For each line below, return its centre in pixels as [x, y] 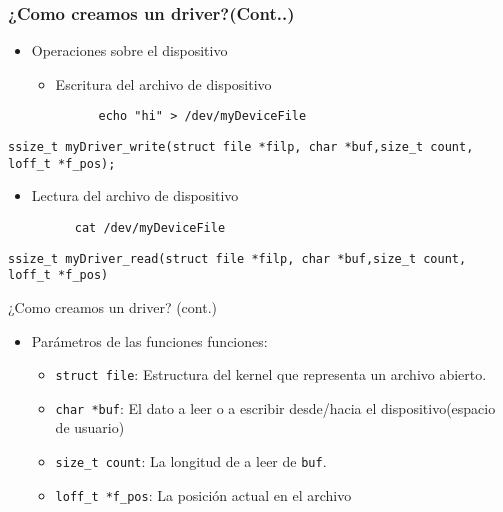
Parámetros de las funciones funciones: [149, 340]
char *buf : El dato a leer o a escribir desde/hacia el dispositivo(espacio [275, 407]
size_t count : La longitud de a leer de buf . [191, 461]
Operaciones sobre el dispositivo [129, 50]
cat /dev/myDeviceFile [150, 227]
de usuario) [90, 427]
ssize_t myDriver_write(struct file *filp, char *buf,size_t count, [241, 147]
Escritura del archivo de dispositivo [163, 83]
